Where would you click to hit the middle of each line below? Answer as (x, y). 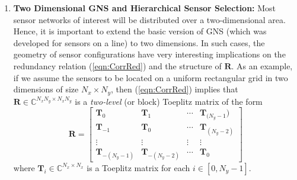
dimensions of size (46, 89)
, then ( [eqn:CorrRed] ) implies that (175, 89)
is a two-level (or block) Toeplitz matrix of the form (169, 101)
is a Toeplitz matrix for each (138, 167)
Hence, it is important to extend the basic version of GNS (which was (140, 31)
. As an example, (262, 65)
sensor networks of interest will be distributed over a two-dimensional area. (149, 19)
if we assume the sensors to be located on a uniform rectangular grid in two (151, 77)
